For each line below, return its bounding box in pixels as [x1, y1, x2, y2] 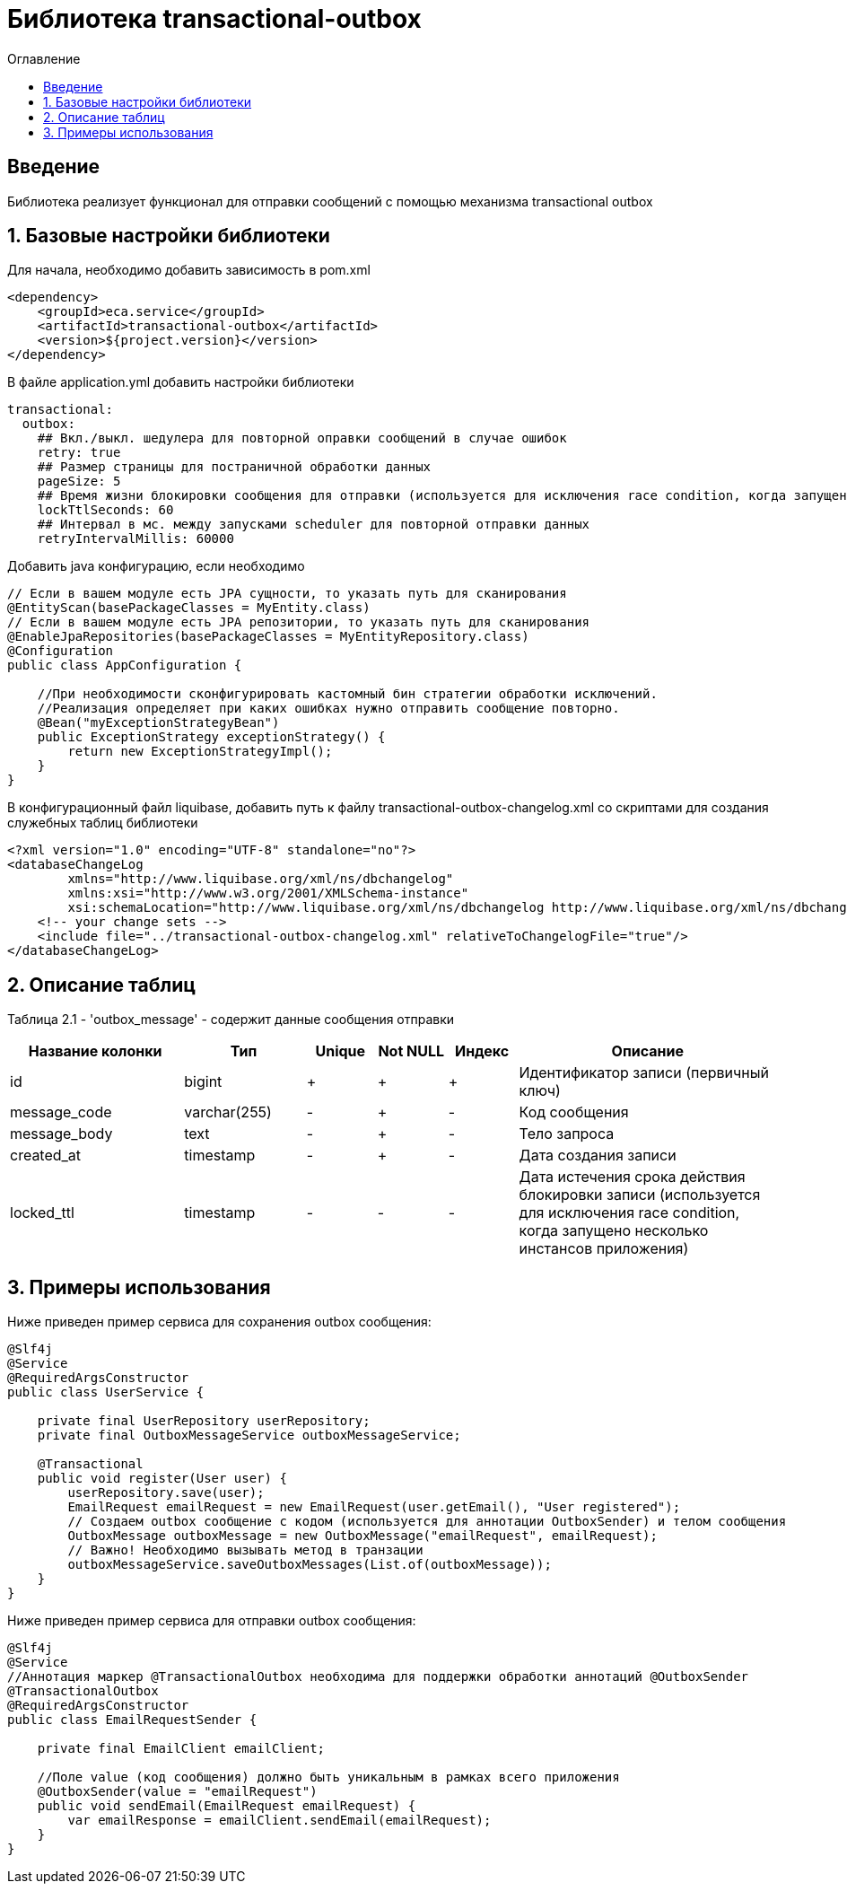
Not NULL [378, 1042, 445, 1061]
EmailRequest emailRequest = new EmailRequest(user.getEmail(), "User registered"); [67, 1500, 681, 1515]
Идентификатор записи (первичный [519, 1064, 769, 1082]
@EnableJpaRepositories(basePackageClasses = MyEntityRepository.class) [7, 629, 529, 644]
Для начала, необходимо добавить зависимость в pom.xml [7, 262, 371, 278]
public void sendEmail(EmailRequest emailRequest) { [37, 1799, 416, 1814]
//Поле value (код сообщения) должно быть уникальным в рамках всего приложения [37, 1770, 620, 1785]
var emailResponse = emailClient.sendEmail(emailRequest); [67, 1813, 492, 1828]
